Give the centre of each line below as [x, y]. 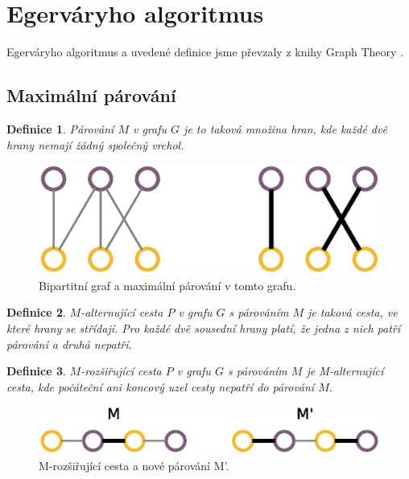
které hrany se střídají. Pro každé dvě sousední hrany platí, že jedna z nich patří [204, 328]
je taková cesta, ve [353, 312]
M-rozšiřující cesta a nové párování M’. [134, 465]
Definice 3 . [36, 371]
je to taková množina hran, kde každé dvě [285, 128]
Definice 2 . [36, 312]
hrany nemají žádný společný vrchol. [95, 144]
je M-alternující [345, 371]
